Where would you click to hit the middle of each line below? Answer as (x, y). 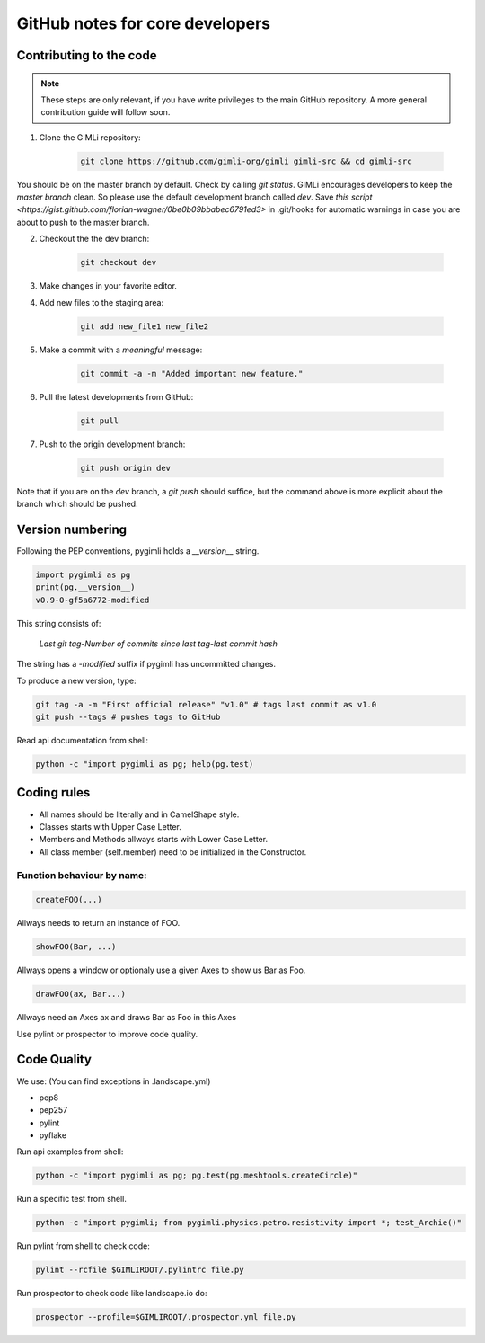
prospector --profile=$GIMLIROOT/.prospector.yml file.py (166, 1317)
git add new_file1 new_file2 (145, 326)
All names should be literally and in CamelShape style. (139, 814)
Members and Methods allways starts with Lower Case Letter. (154, 840)
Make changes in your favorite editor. (108, 286)
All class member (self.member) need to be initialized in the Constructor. (173, 852)
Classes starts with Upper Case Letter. (110, 826)
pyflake (53, 1135)
